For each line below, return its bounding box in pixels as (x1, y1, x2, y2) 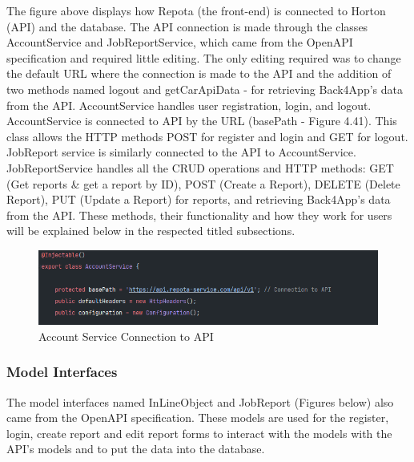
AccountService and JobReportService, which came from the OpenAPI (6, 34, 353, 51)
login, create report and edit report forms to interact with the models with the (6, 424, 392, 441)
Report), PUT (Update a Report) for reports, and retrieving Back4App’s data (6, 191, 391, 208)
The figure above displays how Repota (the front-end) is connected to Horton (6, 2, 386, 18)
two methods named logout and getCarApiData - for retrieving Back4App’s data (6, 80, 403, 97)
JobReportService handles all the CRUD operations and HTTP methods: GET (6, 159, 394, 176)
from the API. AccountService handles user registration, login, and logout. (6, 96, 372, 113)
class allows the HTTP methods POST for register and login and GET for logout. (6, 128, 408, 144)
